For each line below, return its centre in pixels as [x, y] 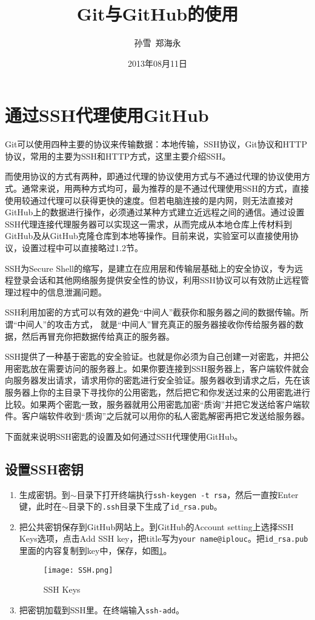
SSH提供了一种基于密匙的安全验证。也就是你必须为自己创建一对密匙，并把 [153, 356]
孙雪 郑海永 [157, 43]
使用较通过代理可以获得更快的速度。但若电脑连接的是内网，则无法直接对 [149, 200]
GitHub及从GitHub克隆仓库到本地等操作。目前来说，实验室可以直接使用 [148, 236]
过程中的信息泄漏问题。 [60, 291]
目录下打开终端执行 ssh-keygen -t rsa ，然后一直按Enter [187, 494]
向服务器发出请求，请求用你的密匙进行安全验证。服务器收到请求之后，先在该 [157, 380]
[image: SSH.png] [78, 570]
